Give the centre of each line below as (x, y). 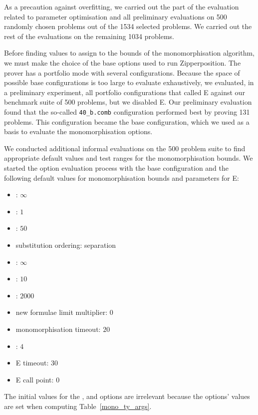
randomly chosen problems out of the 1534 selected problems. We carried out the (128, 26)
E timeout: (32, 363)
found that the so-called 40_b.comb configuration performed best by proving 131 (127, 111)
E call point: (35, 379)
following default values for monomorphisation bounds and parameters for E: (122, 177)
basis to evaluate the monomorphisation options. (78, 131)
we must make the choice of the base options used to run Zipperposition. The (123, 62)
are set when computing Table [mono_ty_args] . (78, 406)
